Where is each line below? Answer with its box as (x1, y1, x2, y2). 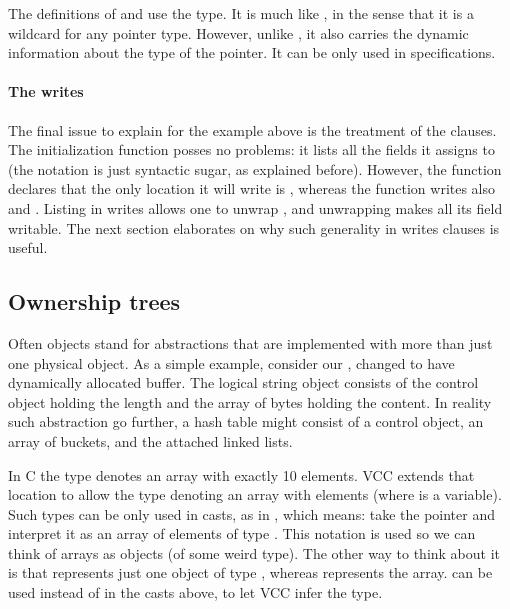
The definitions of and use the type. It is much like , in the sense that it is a (8, 3, 474, 23)
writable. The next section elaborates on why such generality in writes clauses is (8, 217, 500, 238)
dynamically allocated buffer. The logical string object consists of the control (8, 372, 479, 393)
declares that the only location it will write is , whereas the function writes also (8, 178, 496, 199)
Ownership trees (8, 286, 181, 317)
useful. (8, 237, 48, 258)
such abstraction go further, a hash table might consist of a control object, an (8, 411, 484, 432)
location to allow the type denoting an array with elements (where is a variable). (8, 484, 502, 505)
